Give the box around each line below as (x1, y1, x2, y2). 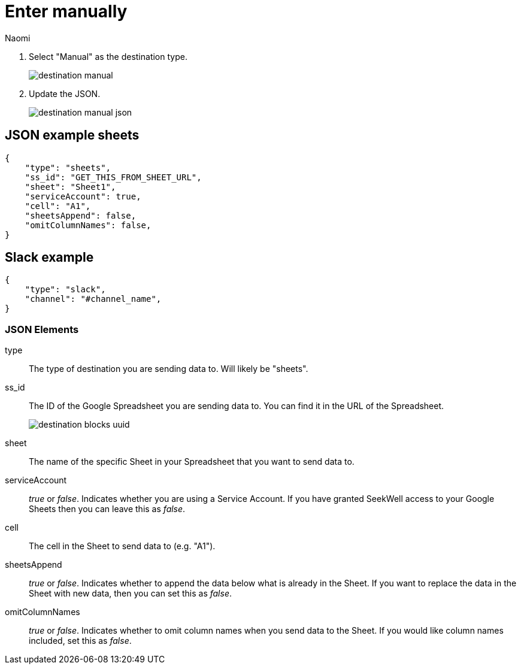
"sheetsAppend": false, (25, 210, 137, 220)
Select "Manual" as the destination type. (29, 51, 187, 62)
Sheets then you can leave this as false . (29, 504, 186, 514)
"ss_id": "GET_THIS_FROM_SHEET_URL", (25, 172, 202, 182)
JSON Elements (5, 323, 79, 335)
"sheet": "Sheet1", (25, 181, 116, 192)
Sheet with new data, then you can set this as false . (29, 588, 232, 599)
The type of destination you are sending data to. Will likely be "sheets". (29, 364, 308, 374)
